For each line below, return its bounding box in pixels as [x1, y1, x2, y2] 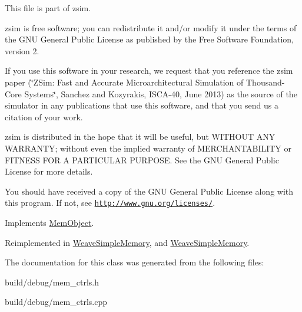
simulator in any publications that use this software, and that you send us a [5, 99, 278, 111]
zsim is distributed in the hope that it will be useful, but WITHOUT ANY [5, 130, 276, 143]
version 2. [5, 44, 39, 57]
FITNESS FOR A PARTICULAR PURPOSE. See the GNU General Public [5, 153, 279, 166]
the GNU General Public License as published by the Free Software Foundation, [5, 33, 294, 45]
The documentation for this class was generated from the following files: [5, 256, 264, 268]
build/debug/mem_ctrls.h [5, 275, 99, 288]
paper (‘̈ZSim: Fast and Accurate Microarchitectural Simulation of [5, 75, 244, 88]
